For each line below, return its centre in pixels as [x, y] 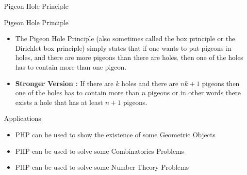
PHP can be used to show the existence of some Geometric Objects [115, 134]
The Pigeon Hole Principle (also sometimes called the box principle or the [125, 38]
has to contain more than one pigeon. [71, 66]
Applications [23, 118]
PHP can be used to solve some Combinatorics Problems [100, 151]
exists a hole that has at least [59, 102]
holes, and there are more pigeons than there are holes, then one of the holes [129, 57]
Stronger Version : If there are [64, 83]
